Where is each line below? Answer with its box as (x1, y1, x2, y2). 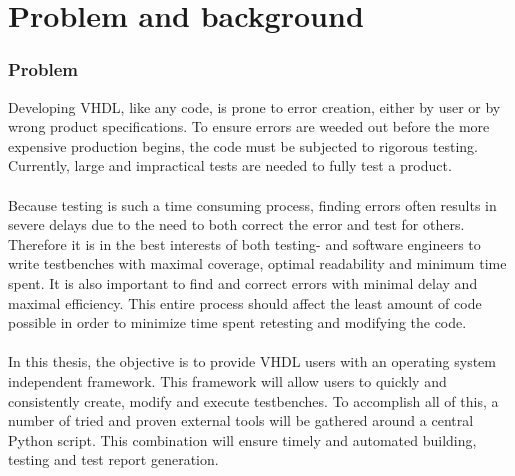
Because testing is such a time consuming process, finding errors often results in (8, 194, 497, 215)
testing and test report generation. (8, 449, 219, 470)
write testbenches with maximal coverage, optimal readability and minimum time (8, 253, 507, 274)
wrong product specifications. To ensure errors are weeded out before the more (8, 116, 490, 137)
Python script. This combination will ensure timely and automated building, (8, 429, 477, 450)
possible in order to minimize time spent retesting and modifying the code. (8, 312, 467, 333)
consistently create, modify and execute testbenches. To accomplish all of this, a (8, 390, 499, 411)
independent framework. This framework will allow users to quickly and (8, 370, 447, 391)
